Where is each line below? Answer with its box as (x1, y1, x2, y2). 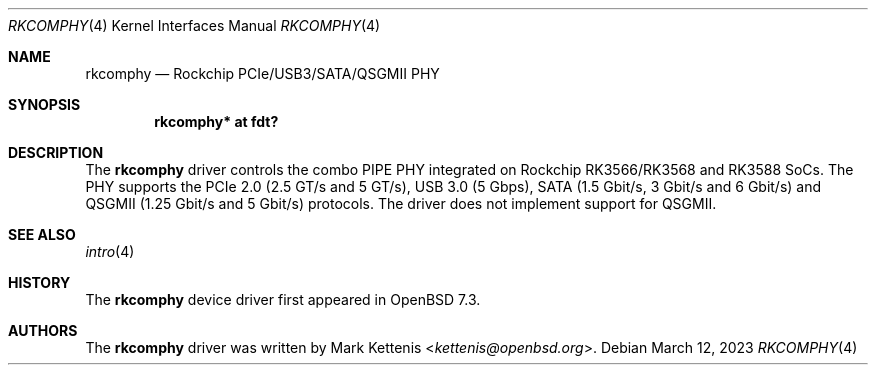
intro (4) (85, 243, 135, 260)
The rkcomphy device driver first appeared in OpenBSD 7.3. (85, 291, 481, 308)
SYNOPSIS (8, 96, 81, 113)
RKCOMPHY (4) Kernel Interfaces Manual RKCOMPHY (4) (8, 17, 381, 34)
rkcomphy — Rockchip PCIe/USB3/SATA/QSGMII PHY (85, 65, 440, 82)
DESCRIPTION (8, 144, 104, 161)
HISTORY (8, 274, 71, 291)
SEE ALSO (8, 226, 76, 243)
